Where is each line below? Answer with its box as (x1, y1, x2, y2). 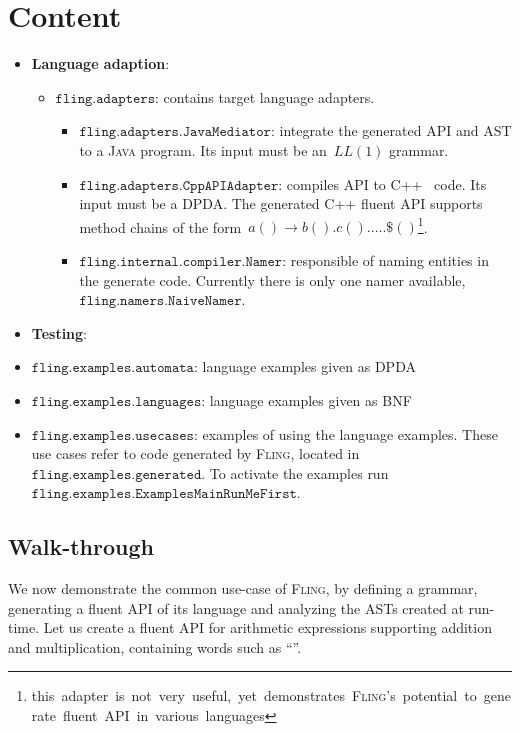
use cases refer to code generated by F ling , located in (31, 443, 360, 464)
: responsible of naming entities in (282, 249, 489, 270)
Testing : (31, 322, 88, 343)
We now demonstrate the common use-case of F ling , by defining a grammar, (8, 578, 478, 599)
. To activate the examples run (201, 462, 389, 483)
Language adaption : (31, 53, 170, 74)
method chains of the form (79, 216, 242, 237)
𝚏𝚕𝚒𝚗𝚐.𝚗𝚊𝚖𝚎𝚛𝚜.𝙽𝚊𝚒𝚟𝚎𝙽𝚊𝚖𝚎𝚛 (79, 294, 242, 309)
